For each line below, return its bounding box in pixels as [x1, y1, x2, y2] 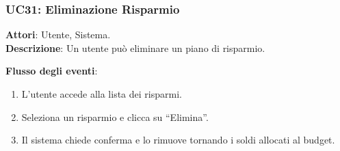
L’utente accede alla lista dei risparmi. [21, 87, 182, 100]
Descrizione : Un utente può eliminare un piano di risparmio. [5, 40, 265, 55]
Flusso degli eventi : [5, 64, 98, 78]
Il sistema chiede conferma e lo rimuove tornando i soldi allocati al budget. [21, 133, 335, 147]
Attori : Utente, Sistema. [5, 27, 111, 42]
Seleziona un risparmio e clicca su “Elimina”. [21, 109, 209, 124]
